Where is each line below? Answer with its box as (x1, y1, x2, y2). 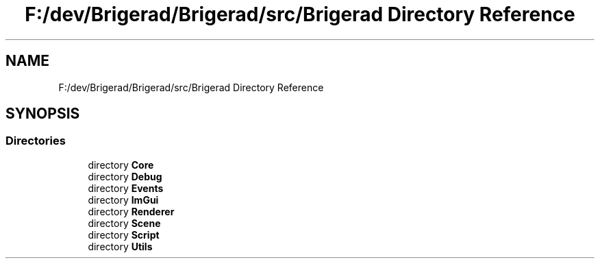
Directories (5, 134, 66, 148)
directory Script (88, 228, 160, 241)
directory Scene (88, 217, 161, 229)
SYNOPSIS (5, 105, 80, 123)
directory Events (88, 182, 164, 194)
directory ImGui (88, 193, 159, 206)
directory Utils (88, 240, 153, 252)
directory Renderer (88, 205, 175, 217)
